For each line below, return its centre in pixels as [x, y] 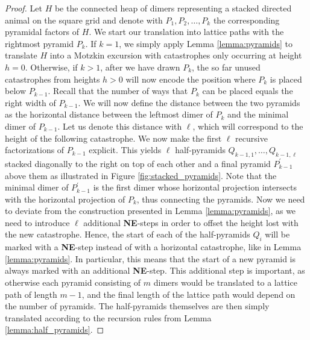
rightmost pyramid [40, 43]
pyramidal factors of [42, 32]
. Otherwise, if [51, 67]
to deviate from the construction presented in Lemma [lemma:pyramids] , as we [150, 211]
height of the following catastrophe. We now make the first [113, 138]
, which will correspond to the [248, 126]
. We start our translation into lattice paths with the [186, 32]
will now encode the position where [191, 79]
